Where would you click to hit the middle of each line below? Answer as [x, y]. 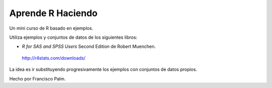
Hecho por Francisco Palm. [38, 78]
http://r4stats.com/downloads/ [54, 58]
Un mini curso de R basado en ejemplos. [51, 28]
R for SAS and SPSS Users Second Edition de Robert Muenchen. [89, 47]
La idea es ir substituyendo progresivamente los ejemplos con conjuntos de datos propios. [103, 69]
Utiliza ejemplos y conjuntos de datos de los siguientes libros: [73, 37]
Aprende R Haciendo [53, 13]
